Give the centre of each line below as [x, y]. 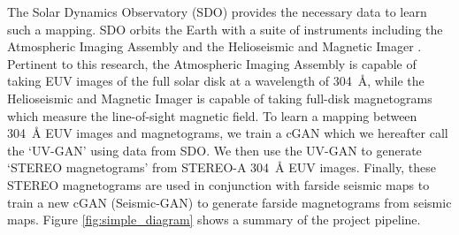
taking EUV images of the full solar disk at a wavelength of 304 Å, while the [216, 81]
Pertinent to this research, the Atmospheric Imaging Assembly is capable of [212, 63]
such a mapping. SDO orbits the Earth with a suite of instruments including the [225, 29]
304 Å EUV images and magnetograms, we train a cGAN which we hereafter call [228, 133]
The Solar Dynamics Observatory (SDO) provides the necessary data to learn [217, 11]
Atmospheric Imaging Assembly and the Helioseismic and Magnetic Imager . [214, 46]
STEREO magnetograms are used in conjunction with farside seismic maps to [218, 184]
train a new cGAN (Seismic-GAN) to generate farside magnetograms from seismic [229, 202]
